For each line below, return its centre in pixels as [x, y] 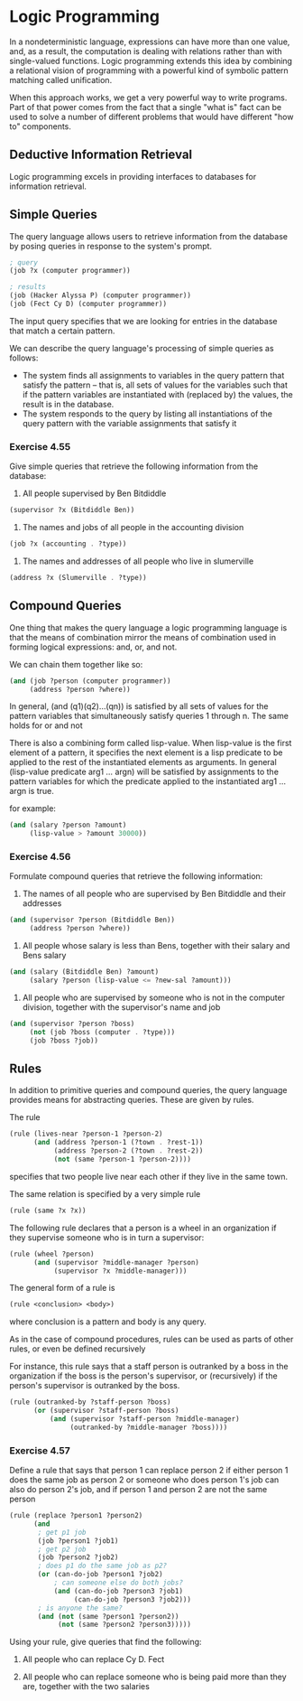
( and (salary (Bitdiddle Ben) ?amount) [84, 972]
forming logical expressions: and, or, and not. [93, 647]
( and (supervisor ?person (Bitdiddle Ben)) [92, 920]
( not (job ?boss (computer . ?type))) [102, 1032]
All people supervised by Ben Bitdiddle [94, 493]
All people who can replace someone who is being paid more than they [154, 1677]
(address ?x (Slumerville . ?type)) [78, 577]
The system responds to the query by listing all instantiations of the [147, 414]
